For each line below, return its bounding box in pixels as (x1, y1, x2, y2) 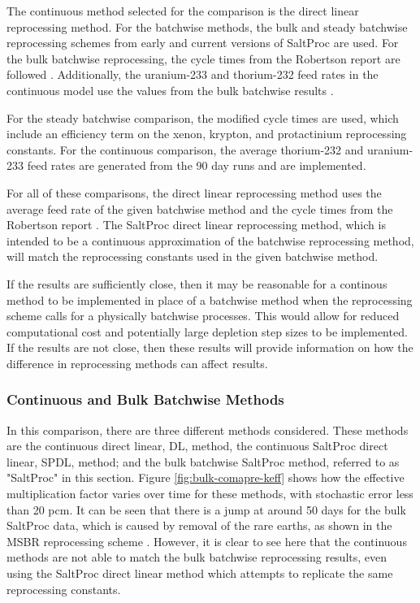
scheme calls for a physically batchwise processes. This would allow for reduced (6, 307, 400, 324)
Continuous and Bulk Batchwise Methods (6, 389, 284, 410)
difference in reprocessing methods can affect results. (6, 354, 268, 371)
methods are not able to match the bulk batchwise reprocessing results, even (6, 549, 388, 566)
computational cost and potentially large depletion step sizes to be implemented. (6, 323, 408, 340)
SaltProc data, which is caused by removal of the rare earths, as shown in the (6, 517, 392, 534)
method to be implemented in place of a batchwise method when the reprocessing (6, 291, 413, 308)
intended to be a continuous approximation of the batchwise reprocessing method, (6, 232, 414, 249)
